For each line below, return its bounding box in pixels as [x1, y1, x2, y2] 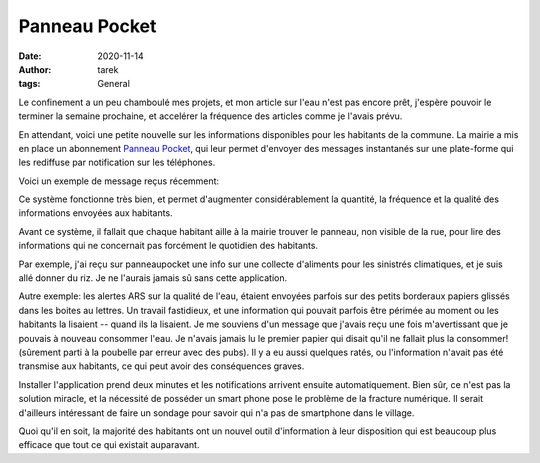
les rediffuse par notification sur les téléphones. [18, 156, 216, 169]
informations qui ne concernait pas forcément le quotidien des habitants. [18, 240, 319, 252]
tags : [18, 78, 41, 90]
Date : [18, 50, 42, 62]
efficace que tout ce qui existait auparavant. [18, 439, 200, 451]
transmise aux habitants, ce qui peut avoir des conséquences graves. [18, 360, 305, 372]
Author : [18, 63, 52, 75]
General [97, 78, 130, 90]
